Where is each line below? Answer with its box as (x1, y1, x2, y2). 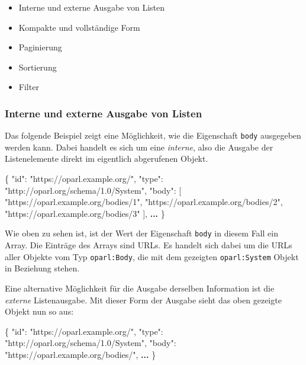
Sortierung (18, 60, 57, 73)
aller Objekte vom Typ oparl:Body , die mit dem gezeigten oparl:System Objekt (5, 250, 299, 262)
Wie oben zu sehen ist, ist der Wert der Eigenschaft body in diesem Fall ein (5, 227, 278, 239)
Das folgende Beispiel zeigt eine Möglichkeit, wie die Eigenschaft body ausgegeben (5, 129, 301, 142)
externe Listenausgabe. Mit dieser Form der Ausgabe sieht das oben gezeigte (5, 293, 282, 306)
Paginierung (18, 41, 62, 53)
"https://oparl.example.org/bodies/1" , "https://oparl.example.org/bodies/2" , (5, 196, 283, 208)
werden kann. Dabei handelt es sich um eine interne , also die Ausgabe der (5, 140, 273, 153)
